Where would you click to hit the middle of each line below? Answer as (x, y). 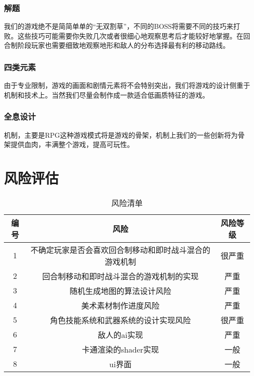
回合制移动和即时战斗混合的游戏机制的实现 (120, 276)
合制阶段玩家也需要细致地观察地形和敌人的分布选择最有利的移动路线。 (117, 45)
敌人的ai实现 (120, 334)
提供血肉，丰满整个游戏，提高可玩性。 (72, 144)
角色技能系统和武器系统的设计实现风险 (120, 320)
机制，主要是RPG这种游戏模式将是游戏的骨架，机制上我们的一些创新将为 (121, 135)
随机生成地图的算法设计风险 (120, 291)
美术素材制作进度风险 (120, 305)
